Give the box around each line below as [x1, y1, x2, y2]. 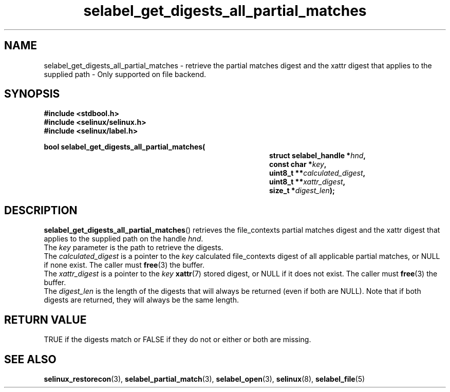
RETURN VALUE [4, 313, 87, 326]
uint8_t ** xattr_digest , [269, 177, 346, 186]
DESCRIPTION [4, 203, 78, 217]
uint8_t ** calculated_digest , [269, 169, 366, 178]
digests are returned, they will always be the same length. [44, 295, 239, 305]
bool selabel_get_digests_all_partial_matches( [44, 142, 205, 152]
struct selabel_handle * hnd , [269, 151, 366, 160]
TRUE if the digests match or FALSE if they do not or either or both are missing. [44, 335, 311, 344]
